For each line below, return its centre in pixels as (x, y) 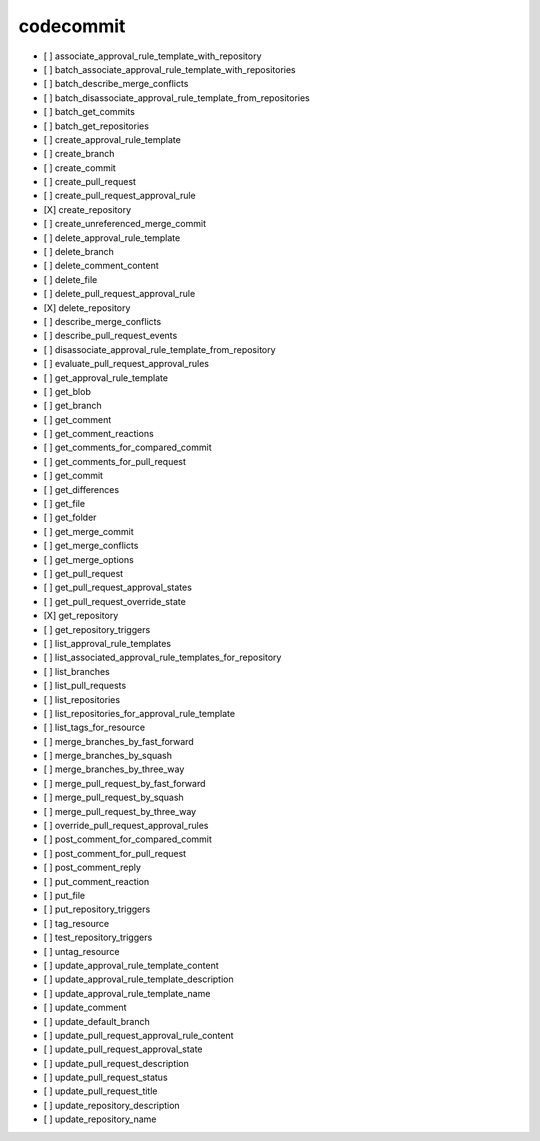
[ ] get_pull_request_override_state (115, 601)
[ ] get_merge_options (88, 559)
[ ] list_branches (76, 671)
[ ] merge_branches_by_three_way (114, 769)
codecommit (72, 26)
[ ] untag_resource (81, 951)
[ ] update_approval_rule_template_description (138, 979)
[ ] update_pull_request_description (116, 1063)
